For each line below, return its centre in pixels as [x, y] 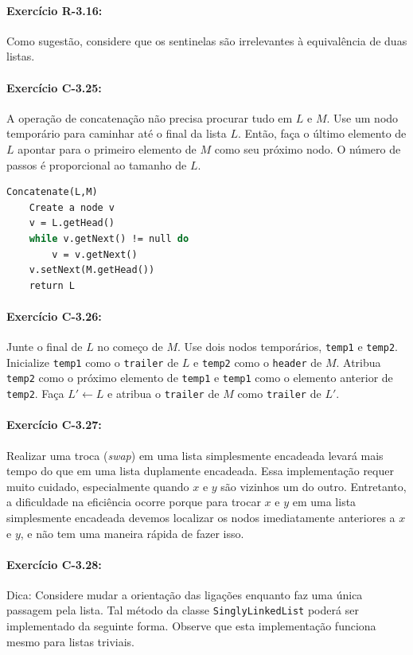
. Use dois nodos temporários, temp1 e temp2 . [288, 347]
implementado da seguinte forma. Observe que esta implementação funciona [191, 626]
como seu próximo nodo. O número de [308, 148]
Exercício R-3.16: [55, 10]
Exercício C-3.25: [54, 87]
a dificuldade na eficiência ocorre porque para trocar [134, 502]
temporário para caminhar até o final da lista [117, 133]
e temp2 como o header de [258, 362]
